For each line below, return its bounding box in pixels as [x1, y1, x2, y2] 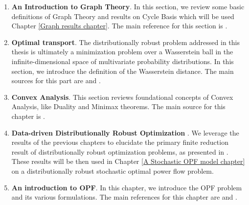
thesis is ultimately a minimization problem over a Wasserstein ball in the [11, 46, 233, 57]
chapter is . [11, 111, 45, 121]
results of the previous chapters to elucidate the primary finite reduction [11, 137, 228, 147]
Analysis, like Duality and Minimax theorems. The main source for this [11, 101, 226, 112]
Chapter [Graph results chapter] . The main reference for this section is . [11, 21, 227, 31]
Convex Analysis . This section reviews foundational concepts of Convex [11, 91, 233, 102]
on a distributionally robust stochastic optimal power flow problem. [11, 165, 214, 176]
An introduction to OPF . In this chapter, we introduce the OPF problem [11, 182, 242, 192]
